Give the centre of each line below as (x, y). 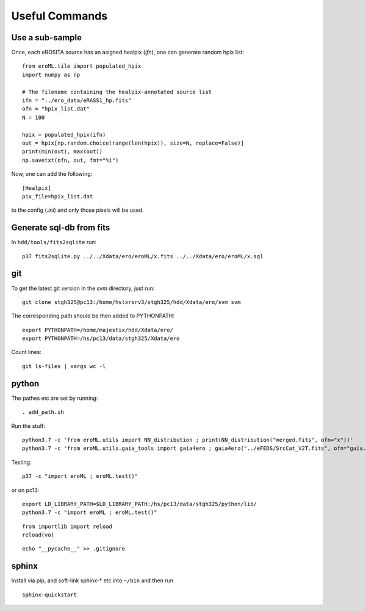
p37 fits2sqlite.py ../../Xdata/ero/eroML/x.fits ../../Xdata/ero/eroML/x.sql (143, 256)
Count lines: (27, 352)
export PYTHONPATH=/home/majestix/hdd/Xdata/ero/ (98, 330)
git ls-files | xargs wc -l (64, 366)
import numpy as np (51, 74)
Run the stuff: (28, 426)
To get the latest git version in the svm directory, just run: (83, 288)
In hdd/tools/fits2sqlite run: (54, 242)
